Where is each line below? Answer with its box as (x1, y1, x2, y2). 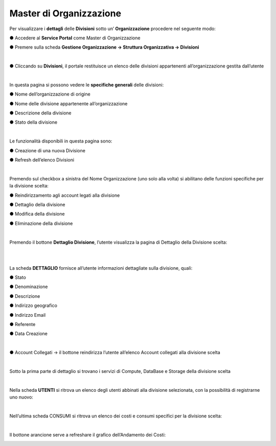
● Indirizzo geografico (9, 302, 57, 309)
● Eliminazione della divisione (9, 220, 73, 226)
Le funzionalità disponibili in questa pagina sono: (9, 138, 112, 144)
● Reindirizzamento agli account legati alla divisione (9, 192, 120, 198)
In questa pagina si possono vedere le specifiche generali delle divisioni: (9, 82, 164, 88)
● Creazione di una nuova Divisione (9, 147, 85, 153)
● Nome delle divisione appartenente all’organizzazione (9, 100, 128, 107)
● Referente (9, 321, 36, 327)
